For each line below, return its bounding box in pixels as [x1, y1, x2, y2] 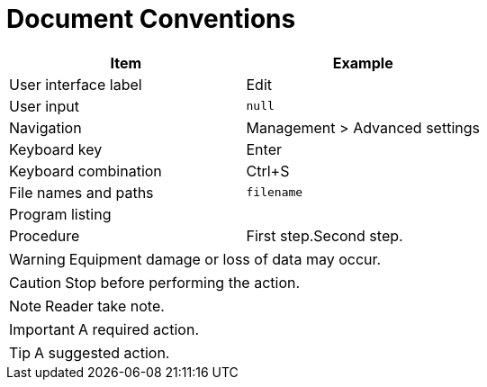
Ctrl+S [246, 161, 290, 180]
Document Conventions [6, 4, 296, 34]
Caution [9, 273, 62, 292]
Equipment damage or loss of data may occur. [68, 249, 382, 268]
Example [332, 53, 393, 72]
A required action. [77, 319, 199, 338]
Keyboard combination [9, 161, 162, 180]
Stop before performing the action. [65, 273, 301, 292]
